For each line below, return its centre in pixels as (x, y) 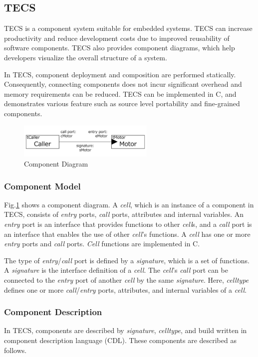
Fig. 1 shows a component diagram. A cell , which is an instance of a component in (129, 204)
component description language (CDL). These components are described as (120, 340)
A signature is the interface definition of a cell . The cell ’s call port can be (116, 270)
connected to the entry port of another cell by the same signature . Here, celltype (127, 279)
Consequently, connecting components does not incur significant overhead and (123, 84)
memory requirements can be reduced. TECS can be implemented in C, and (120, 93)
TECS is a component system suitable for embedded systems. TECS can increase (128, 28)
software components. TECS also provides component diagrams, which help (120, 48)
